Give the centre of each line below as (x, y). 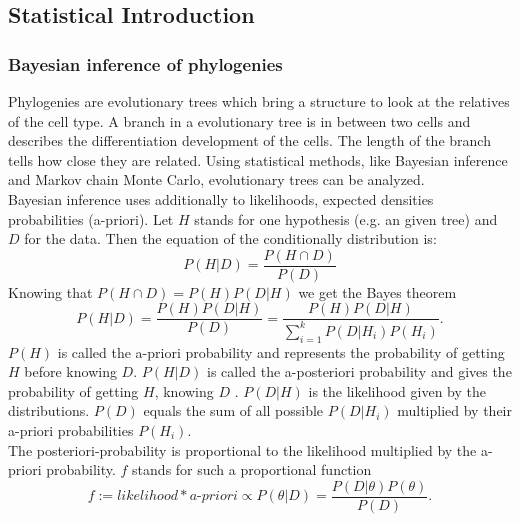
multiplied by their (454, 410)
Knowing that (50, 291)
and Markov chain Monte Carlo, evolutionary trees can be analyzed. (216, 179)
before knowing (70, 371)
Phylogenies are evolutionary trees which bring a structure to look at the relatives (259, 101)
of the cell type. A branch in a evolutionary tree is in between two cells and (239, 120)
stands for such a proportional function (252, 469)
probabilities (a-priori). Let (91, 218)
